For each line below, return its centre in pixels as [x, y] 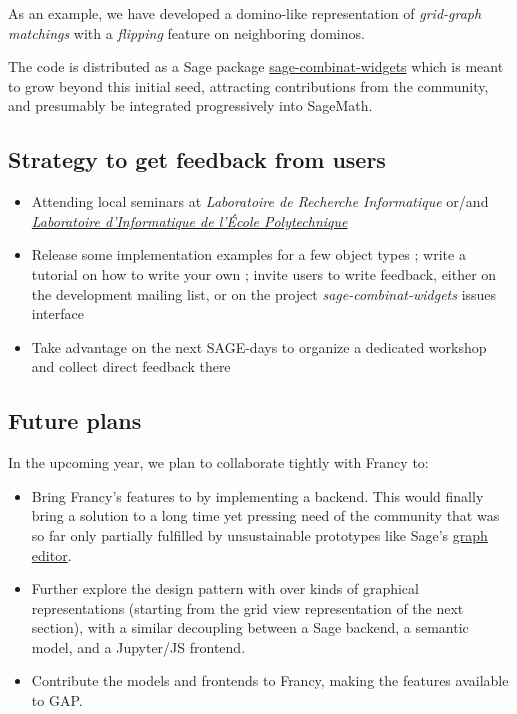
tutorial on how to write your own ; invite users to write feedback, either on [264, 273]
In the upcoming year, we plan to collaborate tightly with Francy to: [218, 462]
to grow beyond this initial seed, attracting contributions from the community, [248, 85]
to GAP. [57, 700]
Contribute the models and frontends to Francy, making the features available [270, 680]
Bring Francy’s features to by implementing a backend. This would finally [257, 495]
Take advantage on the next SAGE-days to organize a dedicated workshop [259, 346]
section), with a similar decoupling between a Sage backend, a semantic [250, 627]
